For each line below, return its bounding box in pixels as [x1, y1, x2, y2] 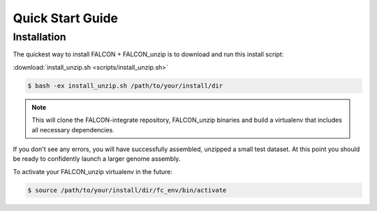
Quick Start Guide [13, 10, 119, 26]
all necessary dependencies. [31, 125, 114, 134]
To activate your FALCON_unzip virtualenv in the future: [13, 167, 173, 175]
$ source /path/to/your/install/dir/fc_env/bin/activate [27, 186, 227, 194]
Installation [13, 31, 66, 43]
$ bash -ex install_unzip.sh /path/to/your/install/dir [27, 81, 223, 90]
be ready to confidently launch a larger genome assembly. [13, 155, 181, 163]
